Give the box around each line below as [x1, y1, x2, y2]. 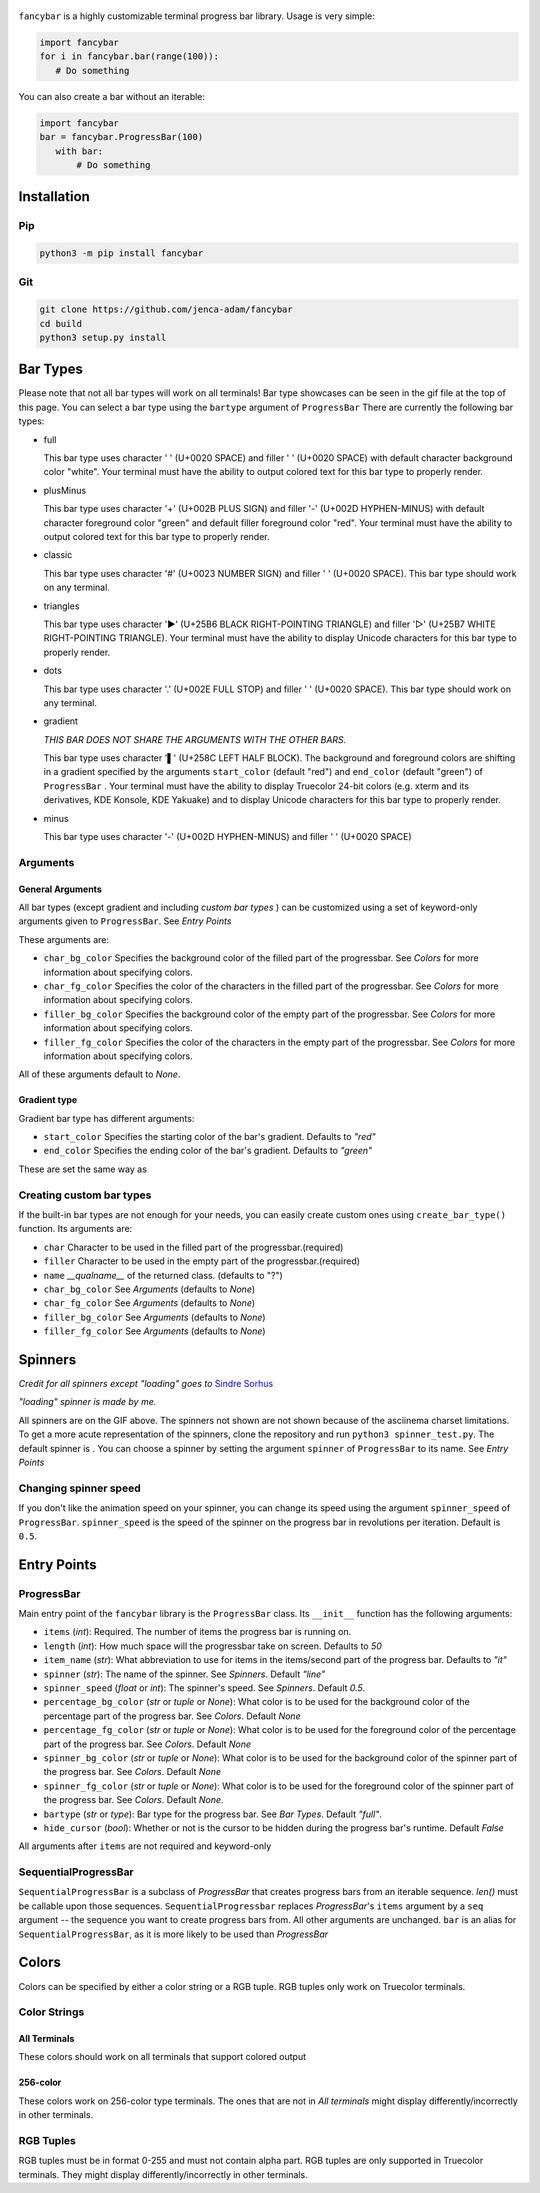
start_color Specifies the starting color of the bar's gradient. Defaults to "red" [43, 1131, 377, 1143]
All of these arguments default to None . [18, 1068, 181, 1080]
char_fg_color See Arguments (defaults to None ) [43, 1297, 256, 1309]
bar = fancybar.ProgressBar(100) [39, 131, 204, 143]
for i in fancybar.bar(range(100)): [39, 51, 220, 62]
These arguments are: [18, 933, 110, 945]
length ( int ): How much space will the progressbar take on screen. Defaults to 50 [43, 1640, 382, 1652]
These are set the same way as [18, 1163, 147, 1175]
